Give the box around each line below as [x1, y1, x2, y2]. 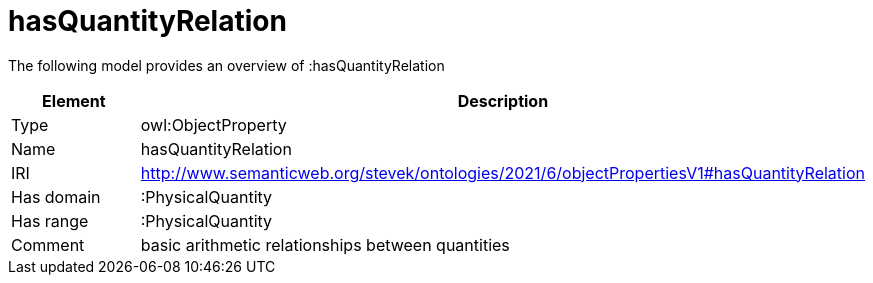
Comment [11, 234, 85, 255]
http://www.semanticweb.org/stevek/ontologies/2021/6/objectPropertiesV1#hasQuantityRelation [140, 162, 865, 183]
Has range [11, 210, 89, 231]
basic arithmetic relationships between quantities [140, 234, 510, 255]
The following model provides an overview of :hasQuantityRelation [8, 56, 445, 74]
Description [457, 90, 549, 111]
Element [42, 90, 106, 111]
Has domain [11, 186, 101, 207]
